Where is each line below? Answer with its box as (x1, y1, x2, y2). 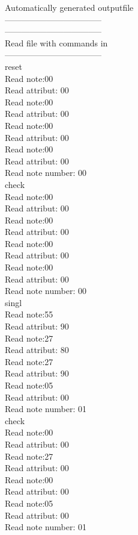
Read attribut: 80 (5, 343, 69, 356)
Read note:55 (5, 308, 53, 321)
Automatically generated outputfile (5, 1, 134, 13)
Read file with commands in (5, 36, 108, 49)
